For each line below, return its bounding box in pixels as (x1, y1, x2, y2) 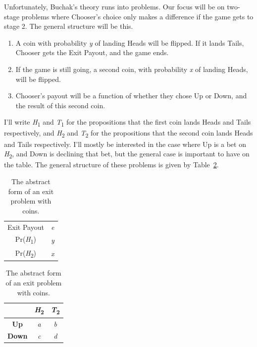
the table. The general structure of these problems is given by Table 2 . (4, 159, 219, 170)
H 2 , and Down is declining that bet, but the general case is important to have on (4, 148, 250, 160)
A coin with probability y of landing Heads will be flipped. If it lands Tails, (15, 37, 244, 48)
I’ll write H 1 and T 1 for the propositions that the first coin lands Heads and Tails (4, 117, 251, 129)
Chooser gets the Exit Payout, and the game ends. (15, 47, 169, 58)
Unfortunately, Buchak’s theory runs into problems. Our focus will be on (4, 1, 225, 11)
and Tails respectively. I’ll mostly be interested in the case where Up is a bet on (4, 139, 246, 149)
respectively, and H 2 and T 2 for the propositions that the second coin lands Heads (4, 128, 253, 139)
